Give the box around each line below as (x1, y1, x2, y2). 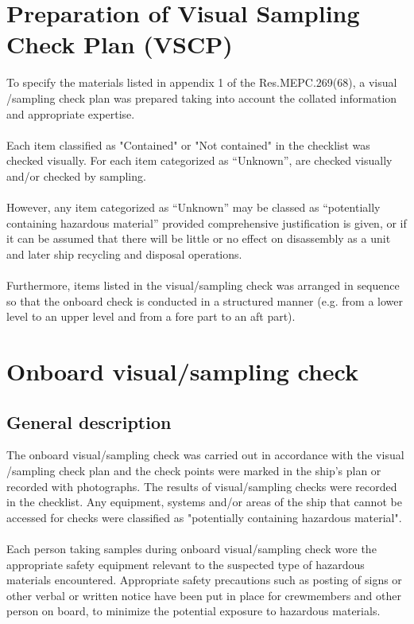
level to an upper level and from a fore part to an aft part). (6, 308, 296, 325)
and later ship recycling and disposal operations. (6, 245, 242, 262)
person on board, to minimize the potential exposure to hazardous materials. (6, 603, 381, 619)
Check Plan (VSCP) (6, 28, 233, 60)
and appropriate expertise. (6, 105, 135, 122)
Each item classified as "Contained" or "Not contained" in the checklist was (6, 136, 370, 153)
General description (6, 409, 172, 434)
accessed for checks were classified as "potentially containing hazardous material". (6, 509, 402, 525)
